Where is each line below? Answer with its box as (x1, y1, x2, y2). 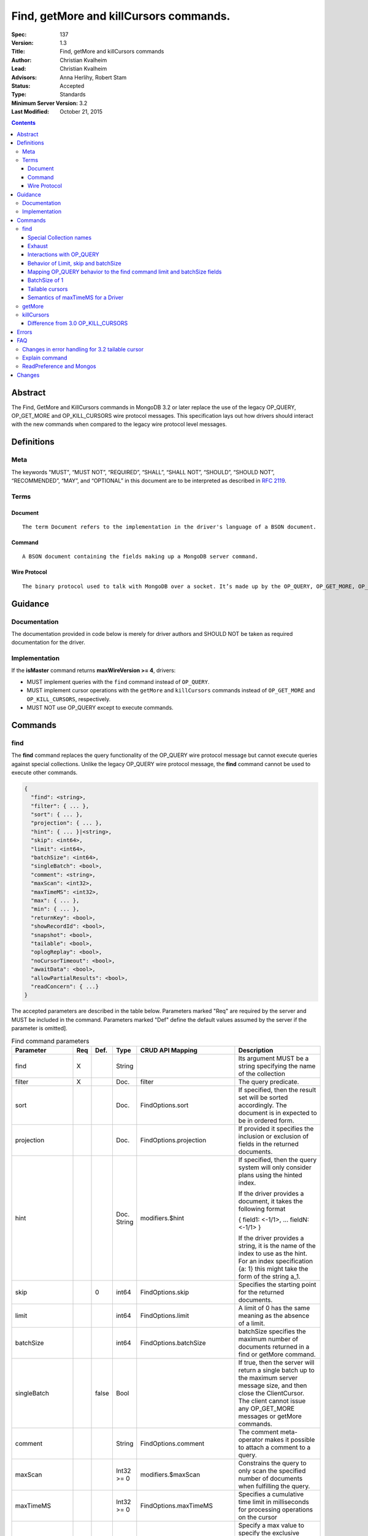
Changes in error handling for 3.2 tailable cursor (22, 345, 144, 353)
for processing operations (238, 1505, 313, 1514)
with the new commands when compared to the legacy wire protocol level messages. (11, 421, 227, 428)
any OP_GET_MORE (238, 1404, 295, 1413)
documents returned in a (238, 1342, 310, 1351)
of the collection (238, 1069, 285, 1078)
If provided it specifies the (238, 1124, 314, 1133)
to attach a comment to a (238, 1443, 311, 1451)
